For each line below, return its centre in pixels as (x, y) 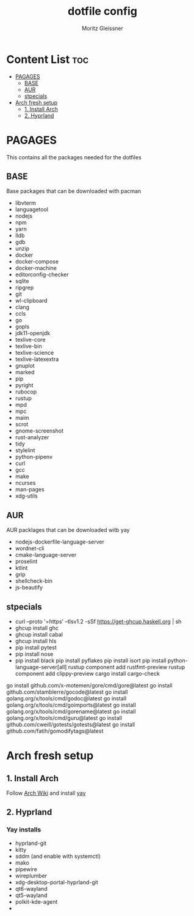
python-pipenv (34, 457)
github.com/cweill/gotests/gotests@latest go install (71, 725)
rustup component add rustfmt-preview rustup (126, 667)
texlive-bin (28, 346)
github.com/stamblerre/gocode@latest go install (67, 692)
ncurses (25, 483)
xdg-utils (26, 496)
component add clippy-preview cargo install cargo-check (87, 674)
